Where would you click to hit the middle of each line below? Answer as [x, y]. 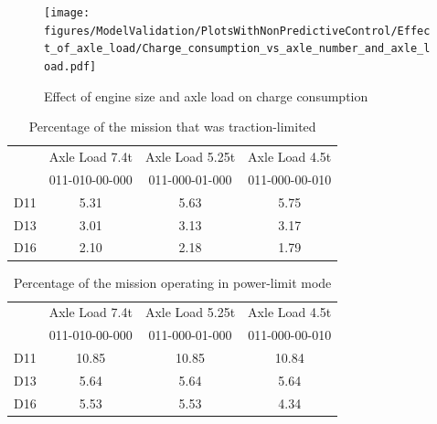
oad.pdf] [70, 66]
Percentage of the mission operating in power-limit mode [172, 282]
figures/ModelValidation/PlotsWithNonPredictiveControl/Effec [237, 31]
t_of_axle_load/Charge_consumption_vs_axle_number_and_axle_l [237, 49]
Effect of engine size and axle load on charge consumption [206, 95]
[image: [67, 13]
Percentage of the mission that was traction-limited [172, 127]
